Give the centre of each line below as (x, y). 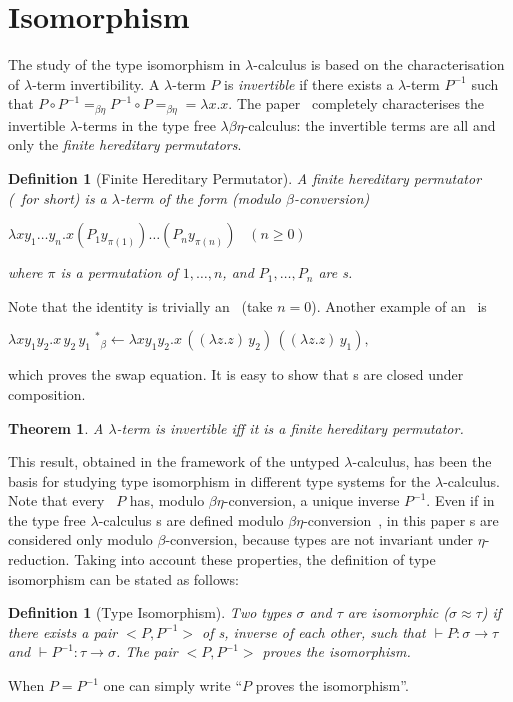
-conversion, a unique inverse (311, 500)
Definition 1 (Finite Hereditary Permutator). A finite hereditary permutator (245, 177)
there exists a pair (63, 631)
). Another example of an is (399, 305)
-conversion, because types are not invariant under (319, 539)
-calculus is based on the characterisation (379, 64)
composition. (47, 393)
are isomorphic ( (398, 612)
